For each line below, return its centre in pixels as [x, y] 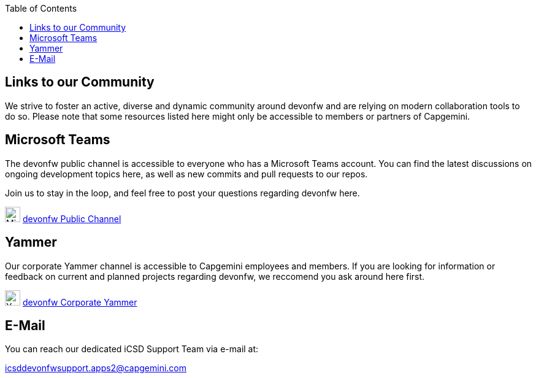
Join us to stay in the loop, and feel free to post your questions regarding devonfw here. [182, 193]
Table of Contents [41, 8]
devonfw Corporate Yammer [80, 302]
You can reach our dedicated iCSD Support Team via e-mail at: [132, 349]
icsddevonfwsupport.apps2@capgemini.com [96, 368]
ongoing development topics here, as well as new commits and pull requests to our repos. [186, 174]
